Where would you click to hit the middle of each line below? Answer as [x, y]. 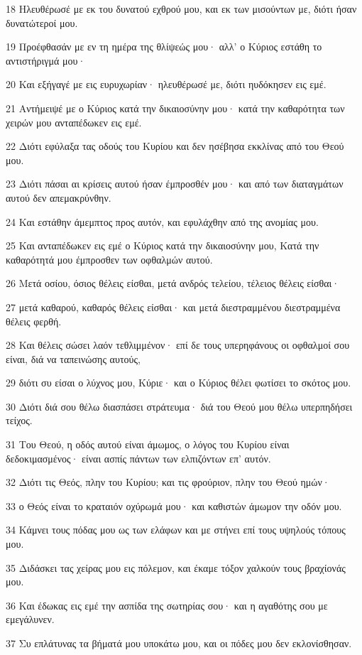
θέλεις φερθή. [34, 321]
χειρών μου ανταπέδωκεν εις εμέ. [74, 122]
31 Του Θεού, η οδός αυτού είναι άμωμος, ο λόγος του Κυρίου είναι [148, 444]
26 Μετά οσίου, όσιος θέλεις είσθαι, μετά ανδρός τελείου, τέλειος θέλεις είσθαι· [173, 283]
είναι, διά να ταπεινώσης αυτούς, [73, 358]
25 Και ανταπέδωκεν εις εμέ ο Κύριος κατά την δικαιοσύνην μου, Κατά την [163, 245]
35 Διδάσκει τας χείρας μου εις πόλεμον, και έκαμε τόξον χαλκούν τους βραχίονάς [176, 567]
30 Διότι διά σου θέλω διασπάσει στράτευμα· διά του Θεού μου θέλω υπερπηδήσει [179, 406]
